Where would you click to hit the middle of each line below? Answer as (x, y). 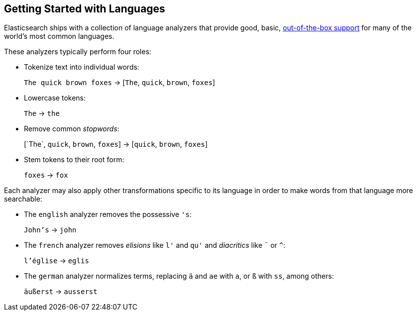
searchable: (23, 199)
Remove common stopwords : (72, 129)
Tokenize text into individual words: (82, 67)
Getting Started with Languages (85, 9)
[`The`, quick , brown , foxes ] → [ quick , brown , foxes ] (116, 144)
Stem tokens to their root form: (74, 160)
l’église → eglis (56, 261)
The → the (42, 113)
